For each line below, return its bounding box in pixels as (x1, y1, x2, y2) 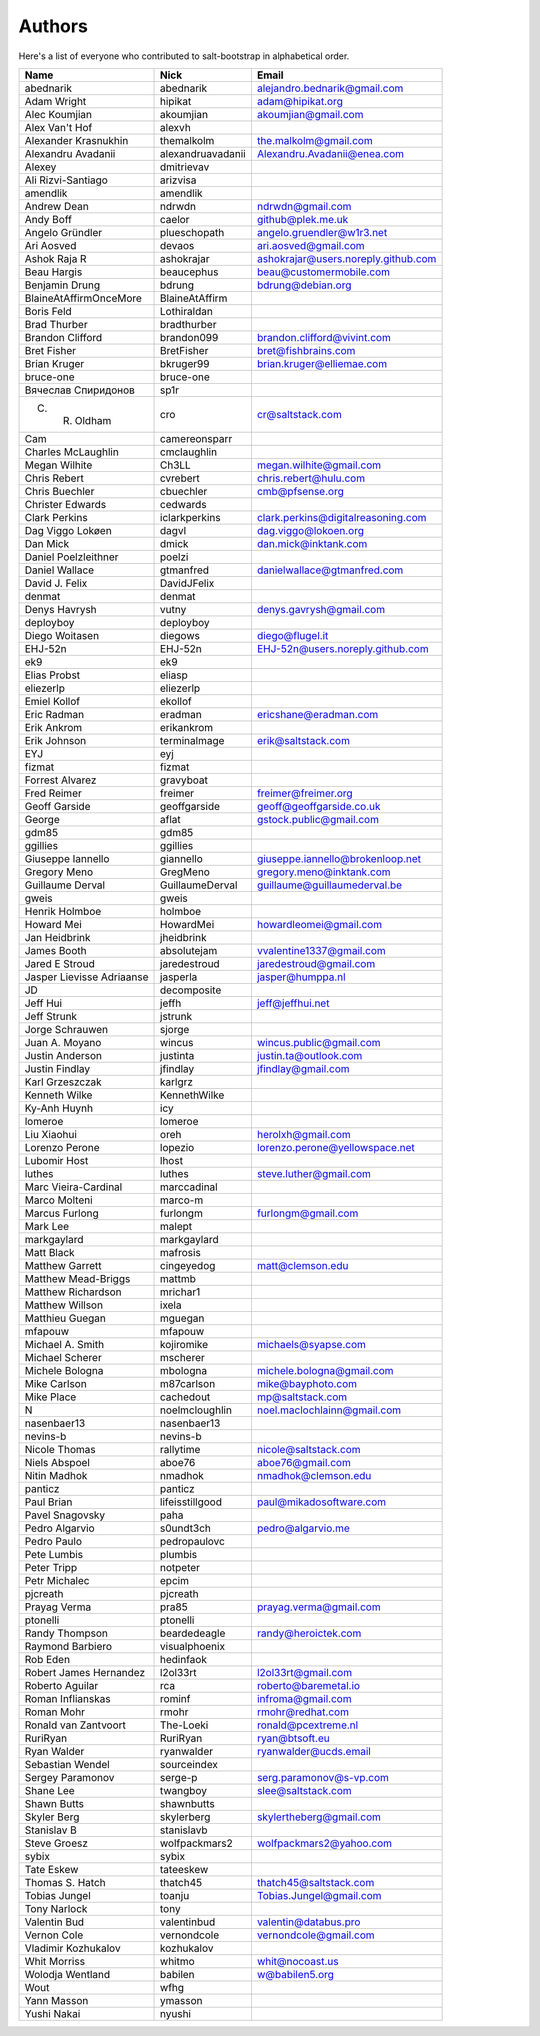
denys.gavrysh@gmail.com (256, 602, 385, 616)
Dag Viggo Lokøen (24, 523, 112, 537)
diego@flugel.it (256, 628, 329, 642)
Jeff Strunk (24, 1009, 78, 1023)
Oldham (74, 413, 112, 427)
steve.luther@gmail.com (256, 1166, 372, 1180)
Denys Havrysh (24, 602, 97, 616)
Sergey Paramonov (24, 1770, 115, 1784)
